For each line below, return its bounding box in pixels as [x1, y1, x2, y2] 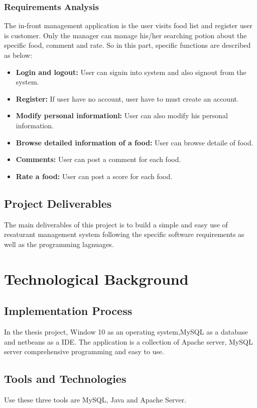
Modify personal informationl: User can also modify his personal [16, 110, 228, 121]
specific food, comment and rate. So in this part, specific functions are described [4, 40, 251, 50]
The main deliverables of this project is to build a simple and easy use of [4, 219, 228, 229]
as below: [4, 50, 33, 60]
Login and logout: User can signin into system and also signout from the [16, 66, 246, 77]
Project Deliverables [4, 195, 112, 211]
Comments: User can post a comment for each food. [16, 154, 181, 165]
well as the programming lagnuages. [4, 238, 114, 249]
